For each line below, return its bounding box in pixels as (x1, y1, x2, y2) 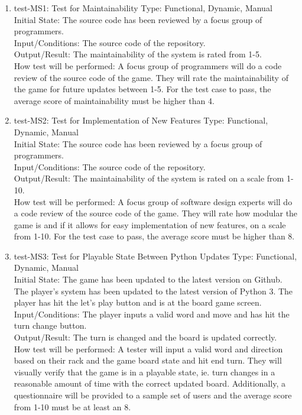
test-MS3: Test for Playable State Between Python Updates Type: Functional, (14, 249, 297, 262)
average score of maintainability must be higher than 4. (14, 94, 215, 106)
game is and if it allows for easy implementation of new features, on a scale (14, 218, 286, 231)
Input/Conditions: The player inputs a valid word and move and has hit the (14, 307, 290, 320)
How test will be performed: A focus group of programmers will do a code (14, 59, 282, 72)
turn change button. (14, 319, 87, 332)
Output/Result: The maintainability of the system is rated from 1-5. (14, 48, 262, 60)
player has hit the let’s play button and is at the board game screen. (14, 296, 262, 309)
